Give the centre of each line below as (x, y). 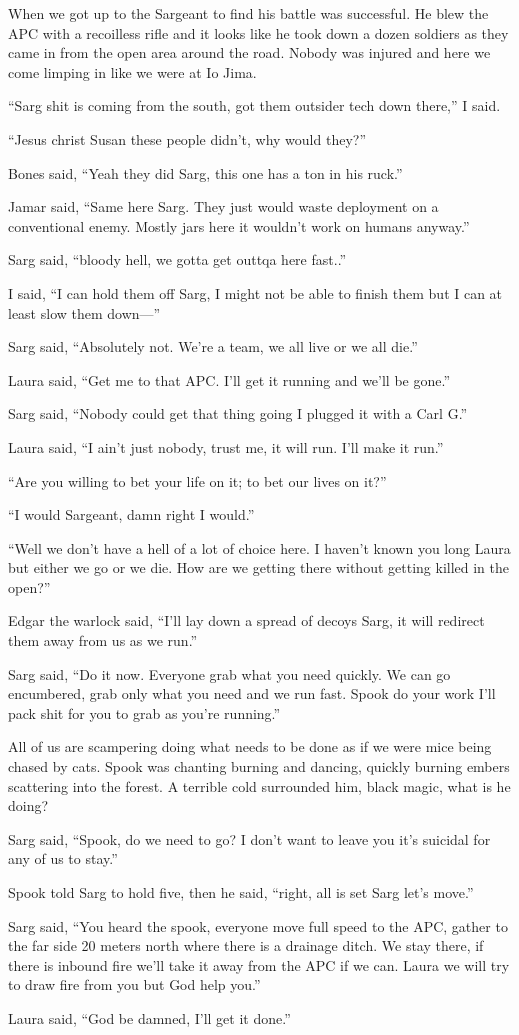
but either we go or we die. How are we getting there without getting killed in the (259, 567)
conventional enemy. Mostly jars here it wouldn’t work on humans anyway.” (239, 225)
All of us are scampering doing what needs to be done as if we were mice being (250, 746)
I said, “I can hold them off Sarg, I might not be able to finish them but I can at (255, 292)
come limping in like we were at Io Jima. (132, 71)
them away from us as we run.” (103, 640)
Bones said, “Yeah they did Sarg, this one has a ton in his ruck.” (205, 172)
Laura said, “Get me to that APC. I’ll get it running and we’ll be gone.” (229, 379)
